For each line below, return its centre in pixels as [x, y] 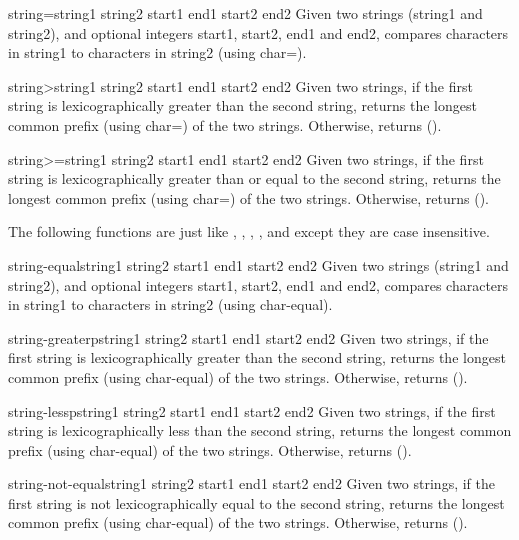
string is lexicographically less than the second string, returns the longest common [260, 430]
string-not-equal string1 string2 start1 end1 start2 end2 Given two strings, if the [252, 483]
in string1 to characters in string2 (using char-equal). [170, 304]
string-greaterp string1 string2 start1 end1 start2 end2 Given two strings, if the [248, 337]
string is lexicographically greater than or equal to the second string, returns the [254, 178]
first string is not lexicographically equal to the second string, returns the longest [256, 502]
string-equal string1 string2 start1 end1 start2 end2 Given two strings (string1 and [258, 264]
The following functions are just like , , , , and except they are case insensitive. [249, 231]
